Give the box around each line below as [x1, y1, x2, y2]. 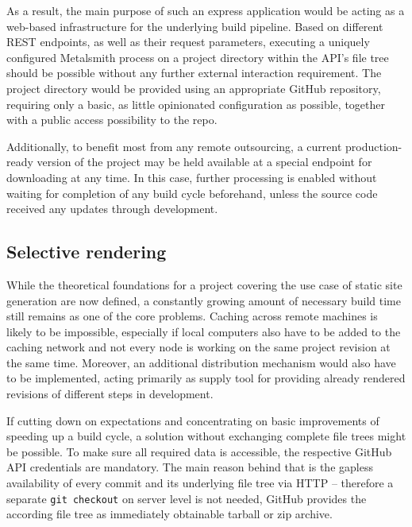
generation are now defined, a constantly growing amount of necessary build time [6, 292, 401, 308]
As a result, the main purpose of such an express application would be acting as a [6, 2, 405, 18]
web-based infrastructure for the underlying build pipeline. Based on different [6, 17, 383, 34]
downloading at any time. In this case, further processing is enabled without [6, 169, 377, 185]
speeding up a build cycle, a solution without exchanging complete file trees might [6, 428, 406, 444]
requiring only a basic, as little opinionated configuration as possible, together [6, 95, 385, 112]
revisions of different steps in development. [6, 386, 214, 402]
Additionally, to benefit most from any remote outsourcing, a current [6, 138, 342, 154]
